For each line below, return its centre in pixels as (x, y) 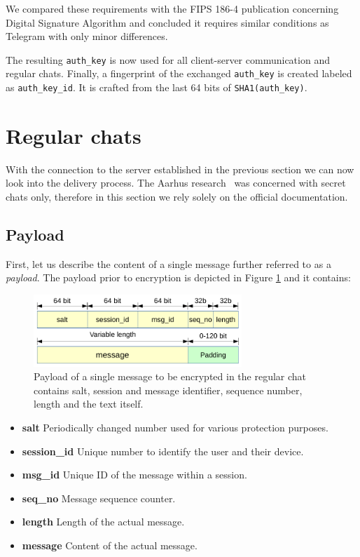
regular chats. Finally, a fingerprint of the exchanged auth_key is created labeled (179, 73)
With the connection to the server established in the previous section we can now (180, 169)
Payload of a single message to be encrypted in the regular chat (170, 376)
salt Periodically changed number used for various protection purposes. (175, 427)
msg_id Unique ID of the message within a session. (134, 475)
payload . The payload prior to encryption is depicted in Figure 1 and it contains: (178, 277)
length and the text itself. (89, 404)
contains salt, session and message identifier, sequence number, (168, 390)
